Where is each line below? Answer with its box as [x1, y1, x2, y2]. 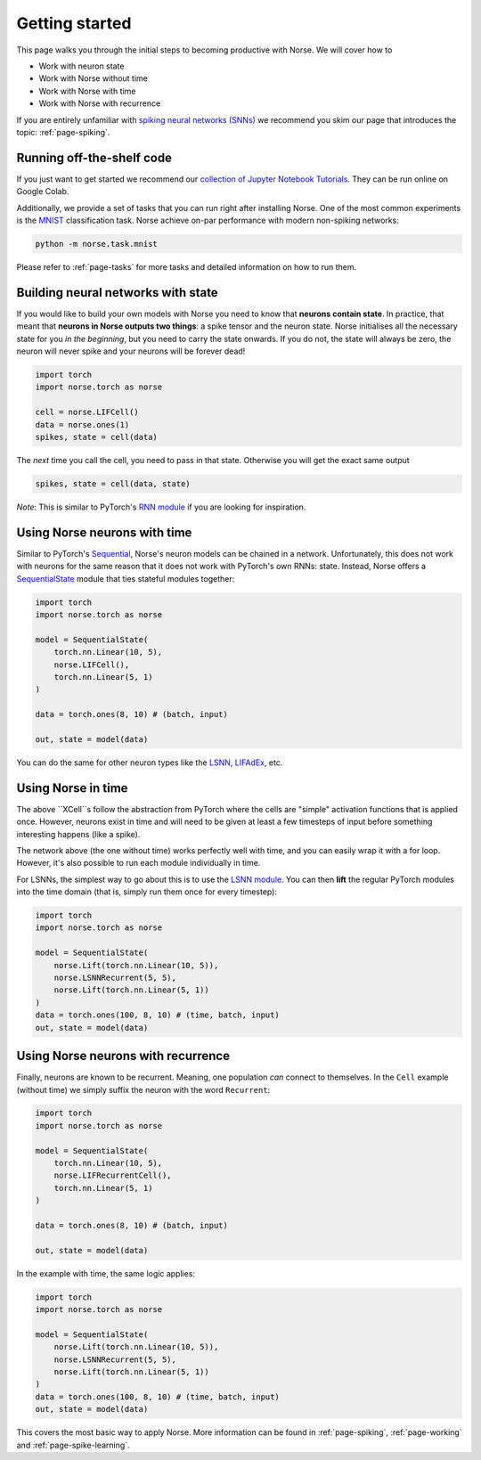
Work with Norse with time [38, 86, 136, 96]
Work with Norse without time [38, 73, 149, 84]
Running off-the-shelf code [16, 150, 173, 165]
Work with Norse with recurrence [38, 98, 161, 109]
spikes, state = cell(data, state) [35, 478, 191, 489]
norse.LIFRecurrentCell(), [53, 1170, 173, 1180]
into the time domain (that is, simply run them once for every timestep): [16, 886, 278, 897]
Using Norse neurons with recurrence [16, 1048, 231, 1064]
